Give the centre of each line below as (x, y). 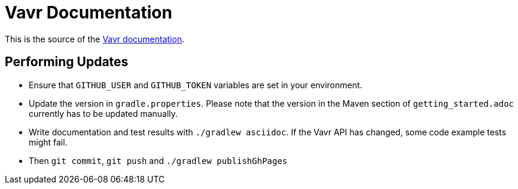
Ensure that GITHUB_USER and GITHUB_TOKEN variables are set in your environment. (196, 85)
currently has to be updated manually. (103, 113)
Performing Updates (67, 62)
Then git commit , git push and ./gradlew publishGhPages (158, 160)
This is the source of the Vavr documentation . (95, 39)
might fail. (48, 142)
